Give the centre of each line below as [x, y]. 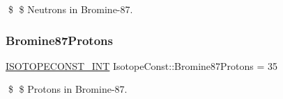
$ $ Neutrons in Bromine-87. [70, 9]
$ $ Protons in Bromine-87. [68, 89]
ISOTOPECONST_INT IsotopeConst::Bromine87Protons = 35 [142, 65]
